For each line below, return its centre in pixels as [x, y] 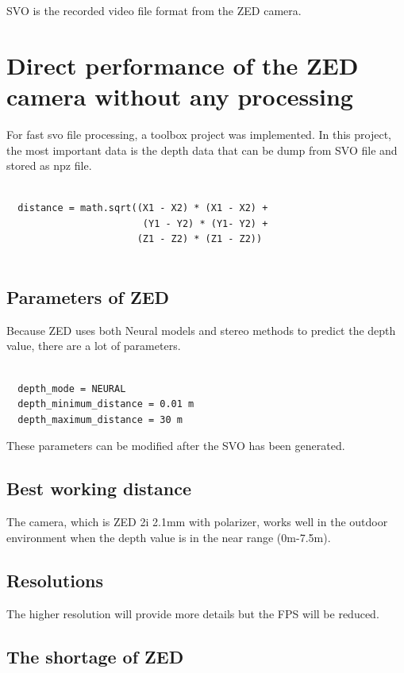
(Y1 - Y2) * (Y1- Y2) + [205, 223]
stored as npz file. [49, 165]
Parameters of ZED [88, 297]
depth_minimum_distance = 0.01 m [106, 404]
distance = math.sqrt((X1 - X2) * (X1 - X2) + [143, 208]
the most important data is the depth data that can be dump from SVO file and [202, 150]
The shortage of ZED [95, 656]
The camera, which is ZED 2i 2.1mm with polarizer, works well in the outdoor [197, 522]
